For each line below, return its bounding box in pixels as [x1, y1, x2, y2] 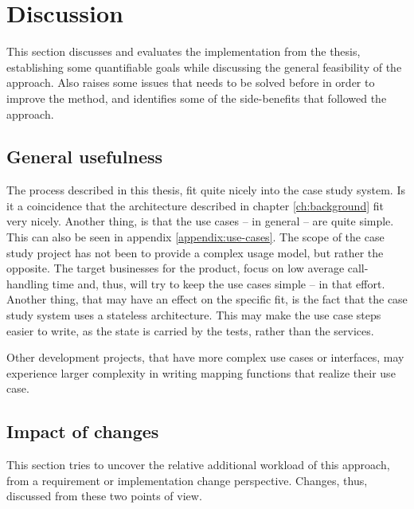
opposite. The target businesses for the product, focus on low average [6, 260, 345, 276]
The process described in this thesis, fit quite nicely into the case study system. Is [6, 182, 405, 198]
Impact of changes [6, 419, 159, 444]
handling [6, 275, 49, 292]
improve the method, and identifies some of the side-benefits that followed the [6, 89, 387, 106]
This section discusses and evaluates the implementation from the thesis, [6, 43, 361, 60]
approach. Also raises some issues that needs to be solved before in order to [6, 74, 375, 91]
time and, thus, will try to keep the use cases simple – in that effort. [52, 275, 385, 292]
